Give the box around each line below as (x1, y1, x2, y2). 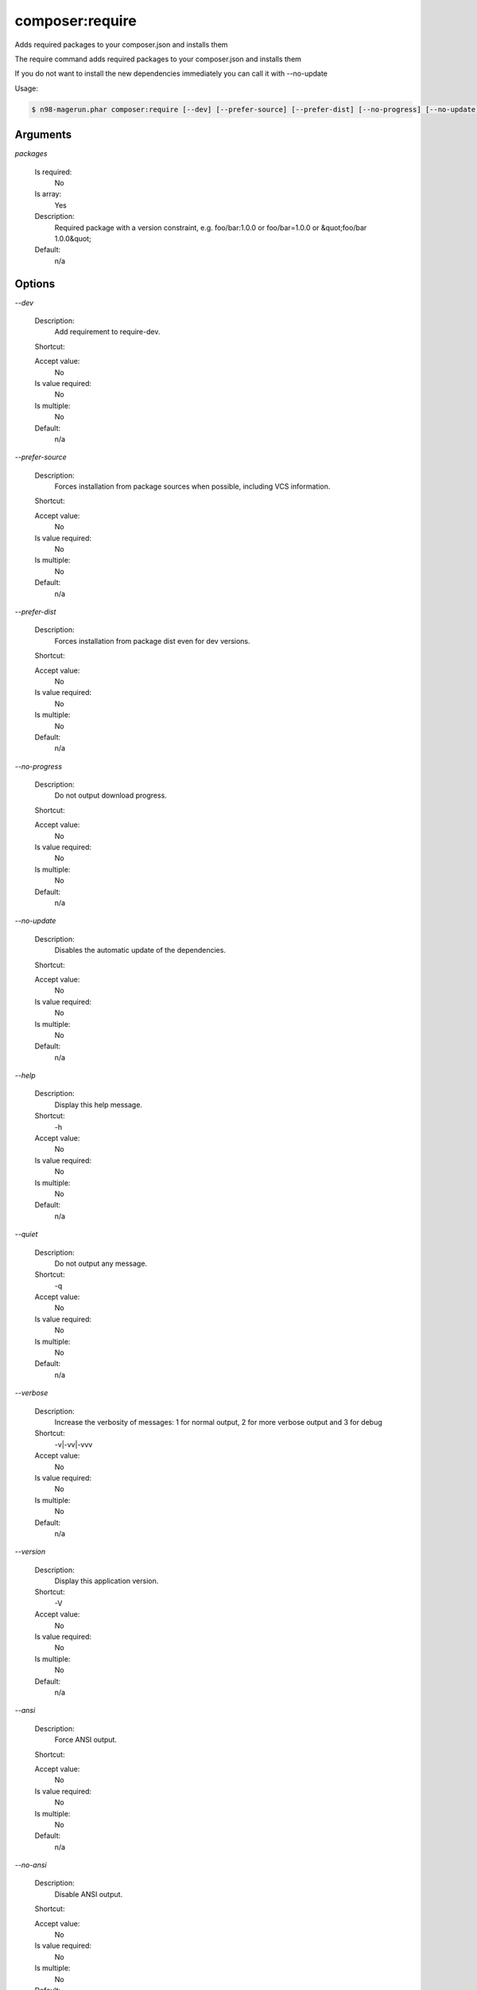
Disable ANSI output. (54, 1889, 123, 1898)
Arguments (14, 128, 72, 142)
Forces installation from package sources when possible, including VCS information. (54, 482, 331, 491)
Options (14, 277, 56, 291)
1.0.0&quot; (54, 233, 91, 243)
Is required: (34, 167, 72, 177)
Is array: (34, 189, 62, 199)
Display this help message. (54, 1099, 143, 1110)
